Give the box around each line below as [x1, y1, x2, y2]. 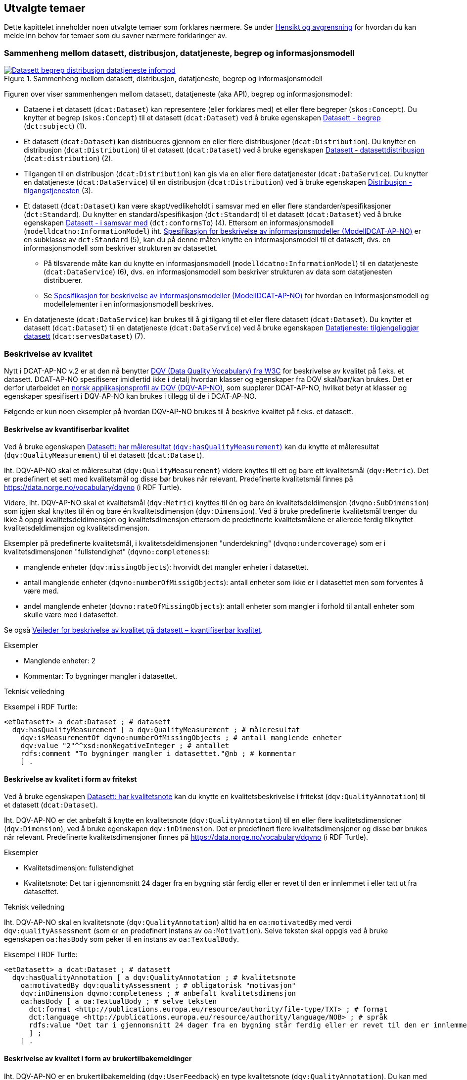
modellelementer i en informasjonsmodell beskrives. [44, 300, 214, 309]
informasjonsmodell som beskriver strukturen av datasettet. [24, 244, 218, 253]
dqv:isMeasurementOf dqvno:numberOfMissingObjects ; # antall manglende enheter [20, 734, 342, 742]
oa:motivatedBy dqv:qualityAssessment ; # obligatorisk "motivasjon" [20, 981, 296, 990]
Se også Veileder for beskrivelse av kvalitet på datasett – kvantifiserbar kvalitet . [4, 626, 263, 635]
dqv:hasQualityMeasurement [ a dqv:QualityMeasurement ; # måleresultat [12, 726, 300, 734]
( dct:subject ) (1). [24, 122, 87, 131]
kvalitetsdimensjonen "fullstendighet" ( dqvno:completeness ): [4, 547, 210, 556]
